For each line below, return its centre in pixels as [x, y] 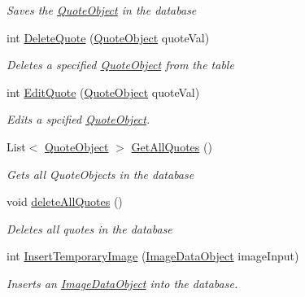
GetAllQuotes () [172, 146]
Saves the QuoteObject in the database [102, 10]
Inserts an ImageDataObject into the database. [122, 283]
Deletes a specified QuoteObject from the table [120, 65]
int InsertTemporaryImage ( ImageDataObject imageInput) [153, 256]
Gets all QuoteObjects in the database [100, 174]
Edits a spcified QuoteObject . [78, 119]
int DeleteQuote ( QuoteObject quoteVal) [108, 37]
